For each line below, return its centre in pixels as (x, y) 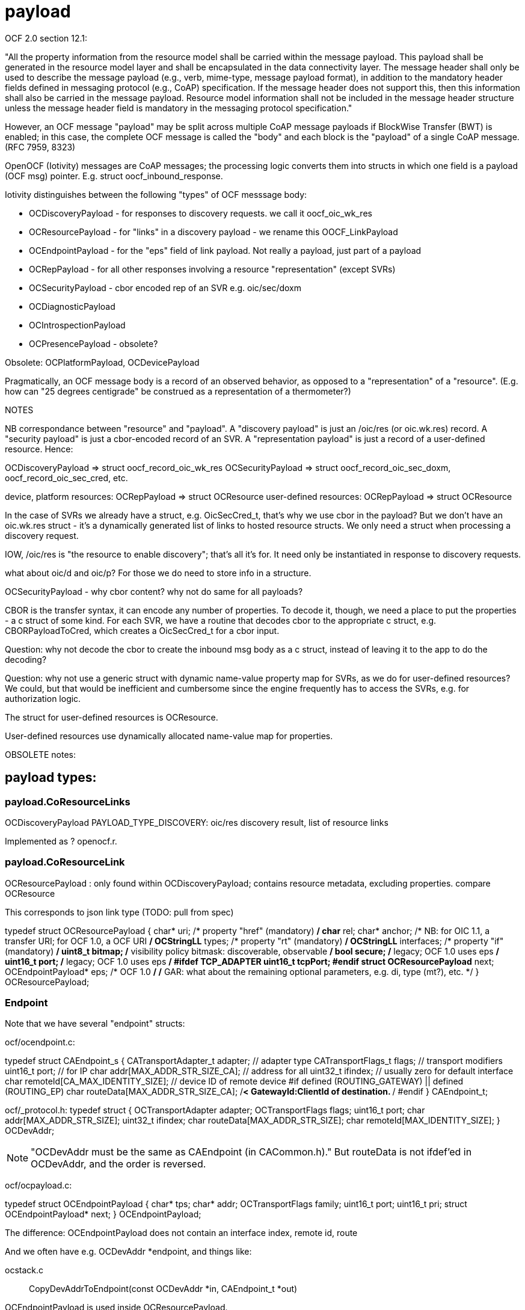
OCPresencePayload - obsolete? (94, 343)
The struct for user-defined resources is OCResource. (112, 717)
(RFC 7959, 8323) (40, 147)
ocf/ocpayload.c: (38, 1185)
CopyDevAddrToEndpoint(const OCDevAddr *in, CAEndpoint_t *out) (163, 1289)
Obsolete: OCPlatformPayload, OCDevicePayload (102, 362)
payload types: (51, 778)
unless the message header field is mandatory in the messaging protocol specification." (179, 108)
